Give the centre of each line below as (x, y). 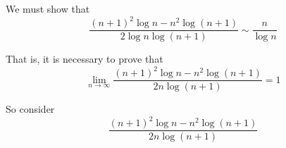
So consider (30, 109)
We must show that (48, 8)
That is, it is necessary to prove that (85, 59)
